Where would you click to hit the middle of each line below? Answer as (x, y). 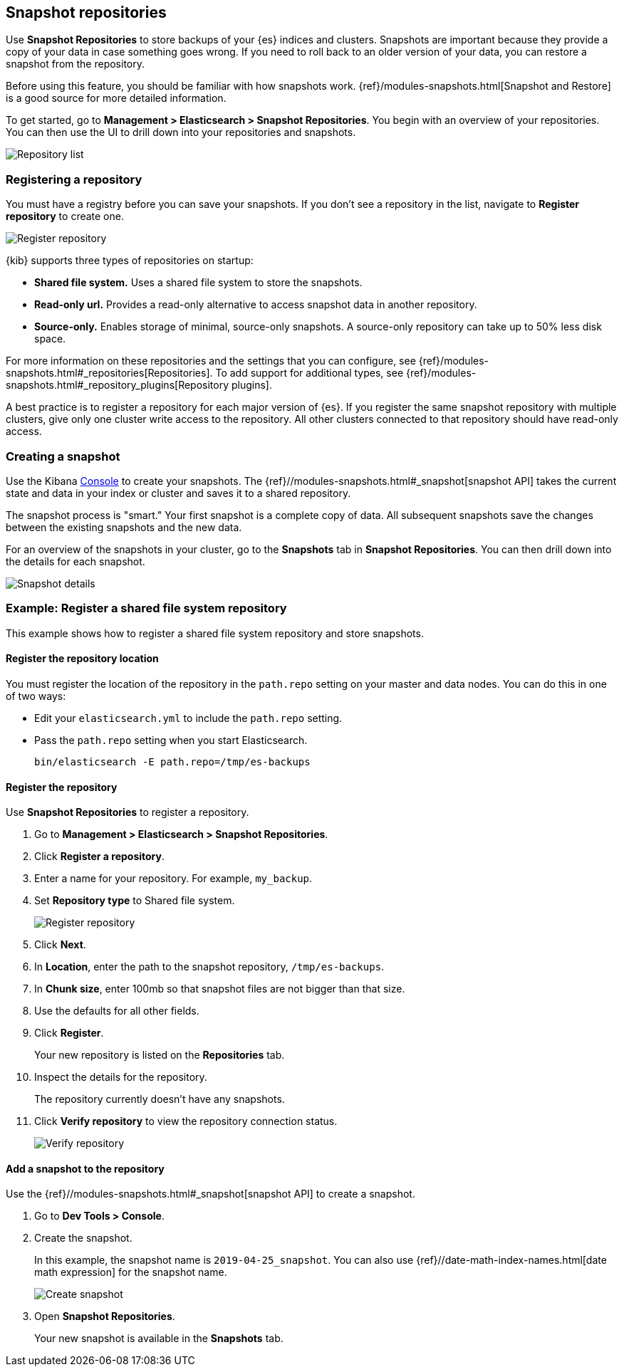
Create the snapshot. (83, 1238)
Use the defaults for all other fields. (117, 1011)
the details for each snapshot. (76, 561)
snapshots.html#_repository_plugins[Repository (118, 385)
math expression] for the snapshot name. (131, 1272)
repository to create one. (65, 216)
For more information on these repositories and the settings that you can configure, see (211, 361)
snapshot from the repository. (76, 64)
